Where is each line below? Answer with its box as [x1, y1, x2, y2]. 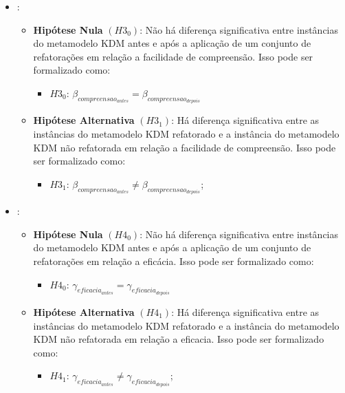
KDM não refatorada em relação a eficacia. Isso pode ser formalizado [33, 332, 324, 346]
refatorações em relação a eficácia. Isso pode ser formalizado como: [33, 254, 314, 268]
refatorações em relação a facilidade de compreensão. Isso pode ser [33, 49, 313, 63]
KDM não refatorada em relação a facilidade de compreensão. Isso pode [33, 140, 336, 154]
